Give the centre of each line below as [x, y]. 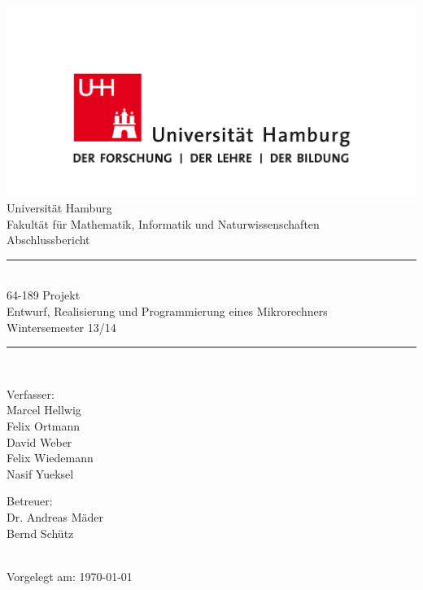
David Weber [39, 441]
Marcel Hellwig [44, 410]
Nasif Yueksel [40, 473]
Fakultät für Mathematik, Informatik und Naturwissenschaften [163, 223]
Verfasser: [31, 393]
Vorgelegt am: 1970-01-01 [70, 576]
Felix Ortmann [44, 426]
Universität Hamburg [59, 208]
